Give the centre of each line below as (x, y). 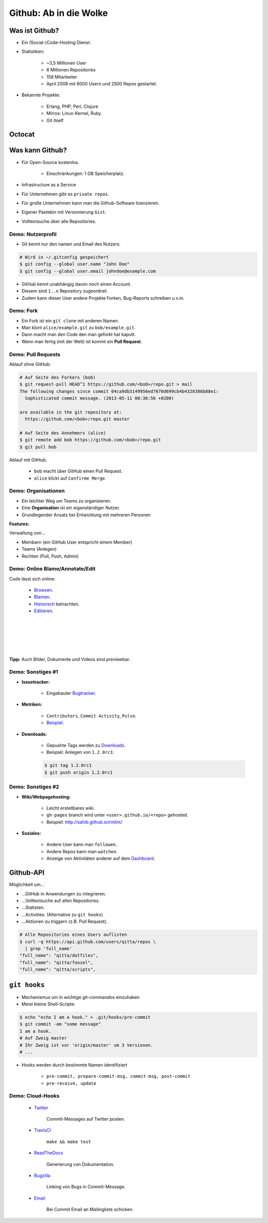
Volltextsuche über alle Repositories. (59, 221)
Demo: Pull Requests (35, 354)
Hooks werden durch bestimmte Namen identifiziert (74, 1065)
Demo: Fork (24, 311)
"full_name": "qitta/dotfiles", (59, 956)
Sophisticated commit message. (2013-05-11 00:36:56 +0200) (100, 398)
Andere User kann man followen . (82, 844)
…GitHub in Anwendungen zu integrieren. (64, 894)
